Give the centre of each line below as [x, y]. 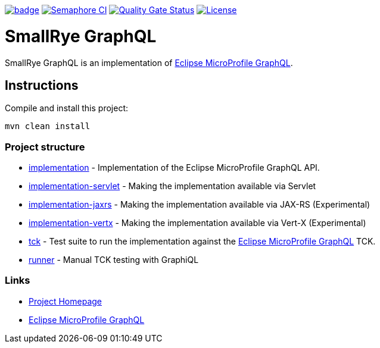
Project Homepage [65, 301]
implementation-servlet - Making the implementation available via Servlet [172, 186]
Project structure [45, 147]
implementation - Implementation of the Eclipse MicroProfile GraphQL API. [174, 168]
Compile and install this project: [67, 108]
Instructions [42, 85]
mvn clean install [48, 126]
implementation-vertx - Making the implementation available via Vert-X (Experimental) [197, 223]
